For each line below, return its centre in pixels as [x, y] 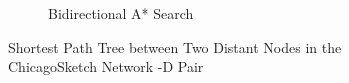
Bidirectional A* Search [121, 13]
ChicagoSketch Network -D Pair [106, 66]
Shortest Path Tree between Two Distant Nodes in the [175, 46]
